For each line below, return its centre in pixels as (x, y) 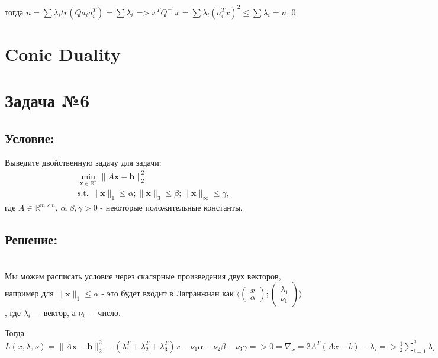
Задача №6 (47, 100)
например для (29, 293)
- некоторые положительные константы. (172, 207)
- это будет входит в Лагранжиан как (168, 293)
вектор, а (59, 313)
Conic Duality (63, 54)
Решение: (31, 239)
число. (109, 313)
